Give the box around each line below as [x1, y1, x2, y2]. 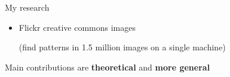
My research [5, 1, 50, 13]
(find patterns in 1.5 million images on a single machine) [19, 41, 226, 53]
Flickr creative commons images [19, 21, 136, 33]
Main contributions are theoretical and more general [5, 60, 210, 73]
